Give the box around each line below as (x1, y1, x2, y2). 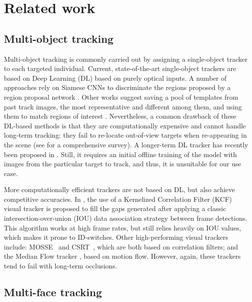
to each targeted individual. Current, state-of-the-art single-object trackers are (4, 63, 236, 73)
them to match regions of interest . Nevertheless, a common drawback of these (4, 111, 236, 121)
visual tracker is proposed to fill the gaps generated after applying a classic (4, 203, 226, 213)
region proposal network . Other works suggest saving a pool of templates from (4, 91, 238, 102)
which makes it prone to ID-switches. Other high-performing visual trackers (4, 232, 228, 242)
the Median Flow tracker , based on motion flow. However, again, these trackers (4, 251, 241, 261)
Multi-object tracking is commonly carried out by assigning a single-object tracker (4, 53, 248, 64)
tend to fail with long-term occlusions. (4, 261, 117, 271)
